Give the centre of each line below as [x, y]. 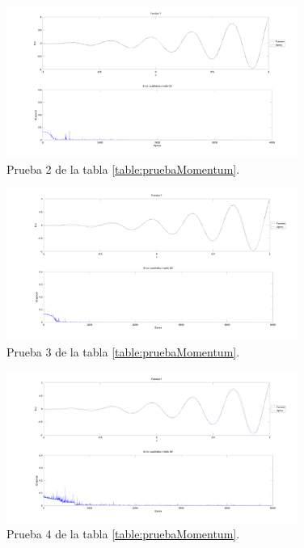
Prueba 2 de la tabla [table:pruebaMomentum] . [123, 169]
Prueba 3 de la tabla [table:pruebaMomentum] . [123, 351]
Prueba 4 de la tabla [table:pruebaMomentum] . [123, 534]
